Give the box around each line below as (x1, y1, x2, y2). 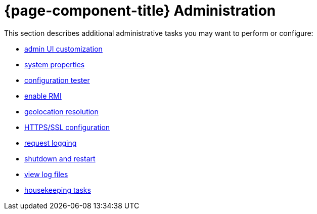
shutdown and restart (24, 154, 96, 163)
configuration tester (24, 75, 90, 84)
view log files (24, 169, 68, 179)
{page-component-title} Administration (4, 2, 276, 19)
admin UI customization (24, 44, 103, 53)
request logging (24, 138, 77, 147)
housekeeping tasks (24, 185, 91, 194)
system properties (24, 60, 85, 69)
